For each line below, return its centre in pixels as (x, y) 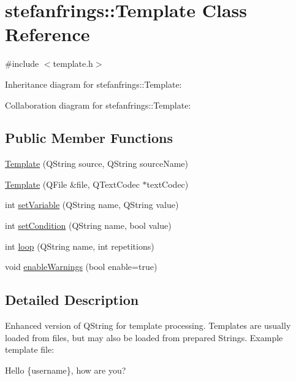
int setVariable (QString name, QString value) (92, 205)
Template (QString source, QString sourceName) (97, 164)
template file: (30, 349)
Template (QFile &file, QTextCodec (72, 184)
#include (22, 63)
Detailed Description (72, 300)
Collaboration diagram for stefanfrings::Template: (98, 105)
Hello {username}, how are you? (66, 370)
